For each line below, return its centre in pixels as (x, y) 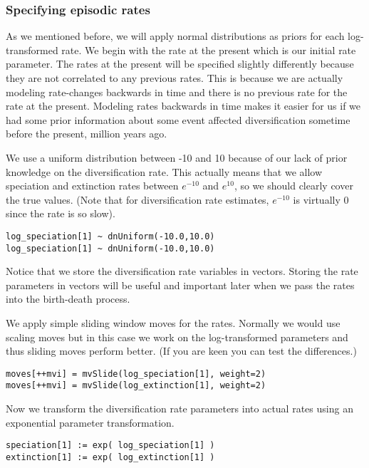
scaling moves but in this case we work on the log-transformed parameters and (177, 337)
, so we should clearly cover (293, 186)
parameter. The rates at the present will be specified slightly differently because (180, 64)
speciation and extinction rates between (92, 186)
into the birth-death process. (68, 299)
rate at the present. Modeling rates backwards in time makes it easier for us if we (183, 106)
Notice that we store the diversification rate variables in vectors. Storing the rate (182, 271)
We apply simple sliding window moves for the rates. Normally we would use (173, 323)
